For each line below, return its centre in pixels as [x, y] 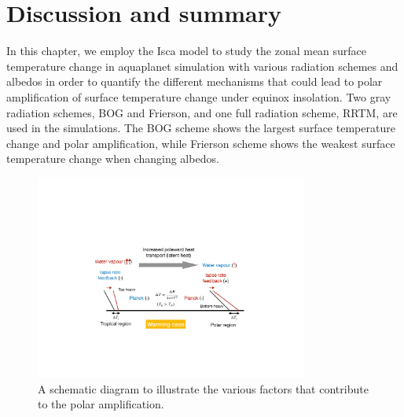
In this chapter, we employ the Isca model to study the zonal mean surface [187, 51]
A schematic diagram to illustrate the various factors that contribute [203, 388]
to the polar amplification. [101, 404]
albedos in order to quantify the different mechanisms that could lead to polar [195, 81]
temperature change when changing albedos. [113, 159]
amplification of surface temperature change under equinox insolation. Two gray [199, 96]
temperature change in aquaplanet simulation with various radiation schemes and [202, 66]
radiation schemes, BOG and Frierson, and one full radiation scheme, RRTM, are [202, 112]
